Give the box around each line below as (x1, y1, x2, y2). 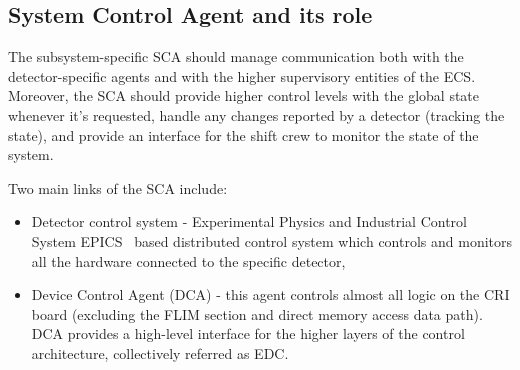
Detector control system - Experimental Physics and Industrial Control (31, 211, 467, 232)
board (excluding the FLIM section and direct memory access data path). (31, 303, 483, 324)
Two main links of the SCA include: (8, 177, 228, 198)
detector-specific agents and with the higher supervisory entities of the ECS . (8, 65, 476, 86)
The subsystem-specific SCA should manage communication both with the (8, 46, 464, 67)
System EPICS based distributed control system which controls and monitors (31, 230, 513, 251)
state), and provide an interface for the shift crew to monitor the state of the (8, 124, 479, 145)
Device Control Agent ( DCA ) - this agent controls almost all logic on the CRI (31, 284, 510, 305)
